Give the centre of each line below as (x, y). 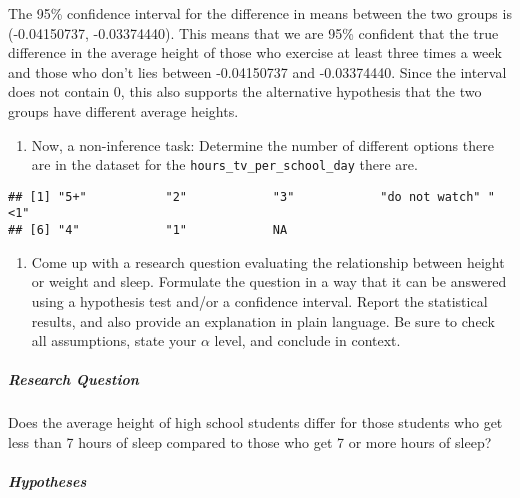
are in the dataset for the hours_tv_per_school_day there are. (224, 164)
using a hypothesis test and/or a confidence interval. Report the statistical (259, 300)
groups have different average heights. (123, 110)
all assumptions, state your (114, 340)
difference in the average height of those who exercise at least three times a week (255, 52)
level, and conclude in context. (307, 340)
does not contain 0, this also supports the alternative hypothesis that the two (245, 91)
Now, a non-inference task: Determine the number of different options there (262, 144)
